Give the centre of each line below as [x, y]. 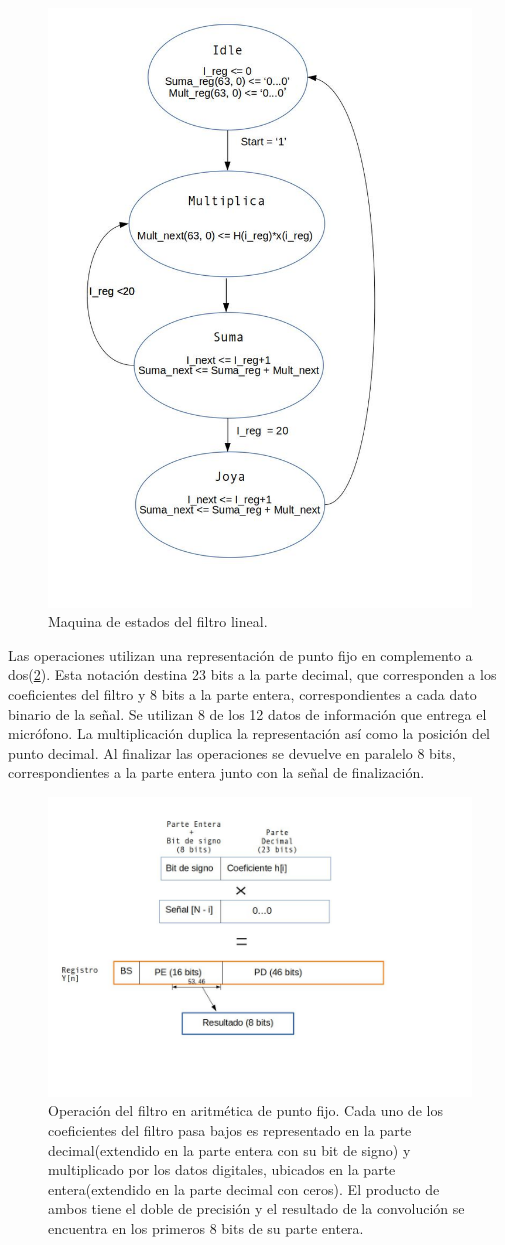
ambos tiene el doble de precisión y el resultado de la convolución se [256, 1208]
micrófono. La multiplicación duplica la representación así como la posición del [249, 733]
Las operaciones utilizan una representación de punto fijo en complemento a [240, 654]
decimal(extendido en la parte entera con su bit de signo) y [229, 1149]
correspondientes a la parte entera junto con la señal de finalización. [216, 772]
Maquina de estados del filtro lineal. [158, 621]
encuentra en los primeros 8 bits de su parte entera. [206, 1227]
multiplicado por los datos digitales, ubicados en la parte [222, 1169]
